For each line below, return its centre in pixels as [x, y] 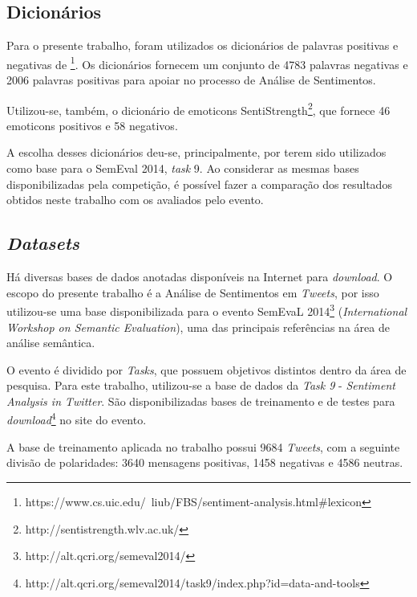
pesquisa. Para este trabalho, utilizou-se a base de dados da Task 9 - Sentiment [201, 385]
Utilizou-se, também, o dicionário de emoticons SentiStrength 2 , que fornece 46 [198, 108]
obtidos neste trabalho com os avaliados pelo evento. [135, 200]
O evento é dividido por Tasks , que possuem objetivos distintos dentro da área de [206, 369]
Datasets [43, 243]
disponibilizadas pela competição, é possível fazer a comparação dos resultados [199, 184]
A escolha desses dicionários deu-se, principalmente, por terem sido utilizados [196, 152]
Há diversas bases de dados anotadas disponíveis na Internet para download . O [200, 277]
